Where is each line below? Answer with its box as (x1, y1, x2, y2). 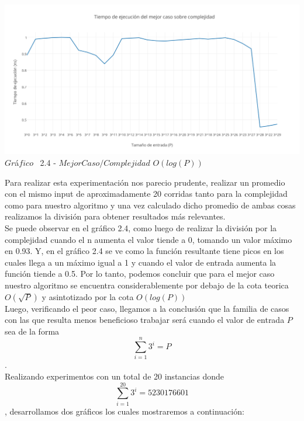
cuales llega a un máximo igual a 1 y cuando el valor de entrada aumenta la (5, 256, 277, 268)
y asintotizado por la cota (42, 290, 134, 302)
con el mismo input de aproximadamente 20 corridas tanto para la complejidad (5, 187, 288, 200)
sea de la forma (5, 325, 60, 337)
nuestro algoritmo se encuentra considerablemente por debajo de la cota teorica (5, 279, 289, 291)
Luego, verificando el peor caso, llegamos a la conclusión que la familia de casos (5, 302, 289, 314)
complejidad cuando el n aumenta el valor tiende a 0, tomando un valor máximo (5, 233, 292, 245)
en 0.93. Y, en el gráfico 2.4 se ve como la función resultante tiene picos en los (5, 245, 284, 257)
